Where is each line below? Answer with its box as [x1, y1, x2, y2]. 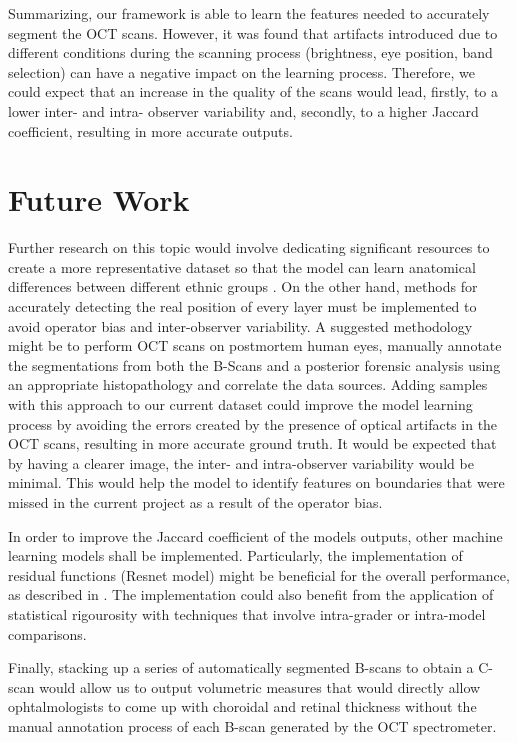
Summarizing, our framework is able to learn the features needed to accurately [8, 3, 490, 23]
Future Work [8, 179, 190, 220]
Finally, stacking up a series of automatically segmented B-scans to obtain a [8, 657, 474, 678]
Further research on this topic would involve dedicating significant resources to [8, 237, 490, 258]
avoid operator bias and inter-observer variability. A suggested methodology [8, 315, 473, 336]
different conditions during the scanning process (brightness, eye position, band [8, 42, 493, 63]
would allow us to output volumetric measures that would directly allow [39, 676, 481, 697]
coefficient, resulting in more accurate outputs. [8, 120, 293, 141]
